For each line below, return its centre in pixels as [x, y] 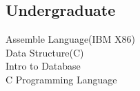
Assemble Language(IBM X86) [70, 39]
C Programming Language [61, 79]
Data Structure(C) [45, 52]
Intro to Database [43, 66]
